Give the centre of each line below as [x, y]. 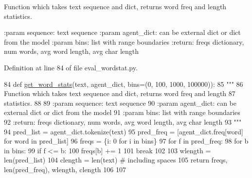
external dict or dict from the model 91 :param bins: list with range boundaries [122, 112]
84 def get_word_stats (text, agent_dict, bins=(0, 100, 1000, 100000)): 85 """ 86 [124, 84]
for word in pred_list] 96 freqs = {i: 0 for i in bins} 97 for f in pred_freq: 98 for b [126, 141]
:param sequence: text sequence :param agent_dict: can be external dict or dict [122, 32]
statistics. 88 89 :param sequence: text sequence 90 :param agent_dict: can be [120, 103]
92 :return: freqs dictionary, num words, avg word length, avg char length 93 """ [123, 121]
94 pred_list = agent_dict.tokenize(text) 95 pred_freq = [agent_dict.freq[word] [124, 131]
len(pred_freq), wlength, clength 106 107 [65, 169]
